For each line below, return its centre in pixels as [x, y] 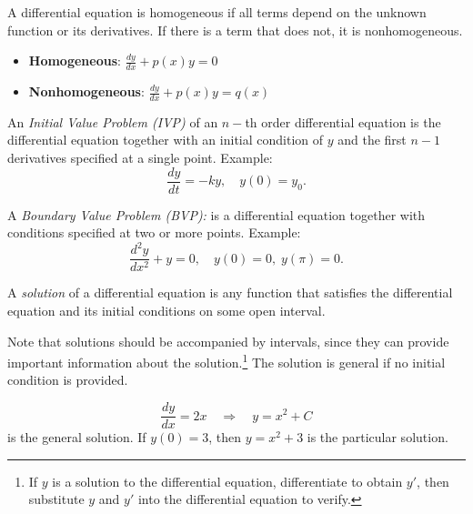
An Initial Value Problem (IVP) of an [113, 121]
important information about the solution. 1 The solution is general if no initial [226, 361]
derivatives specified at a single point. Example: [140, 158]
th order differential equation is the [343, 121]
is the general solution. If [77, 437]
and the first [372, 140]
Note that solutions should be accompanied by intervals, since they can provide [228, 341]
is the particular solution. [377, 437]
